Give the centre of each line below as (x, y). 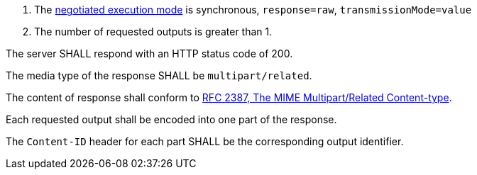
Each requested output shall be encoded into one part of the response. (171, 119)
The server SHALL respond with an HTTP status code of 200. (149, 53)
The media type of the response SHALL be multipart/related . (159, 75)
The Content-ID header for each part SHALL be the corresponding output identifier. (205, 141)
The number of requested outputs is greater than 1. (153, 32)
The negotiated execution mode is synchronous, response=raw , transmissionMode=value (253, 10)
